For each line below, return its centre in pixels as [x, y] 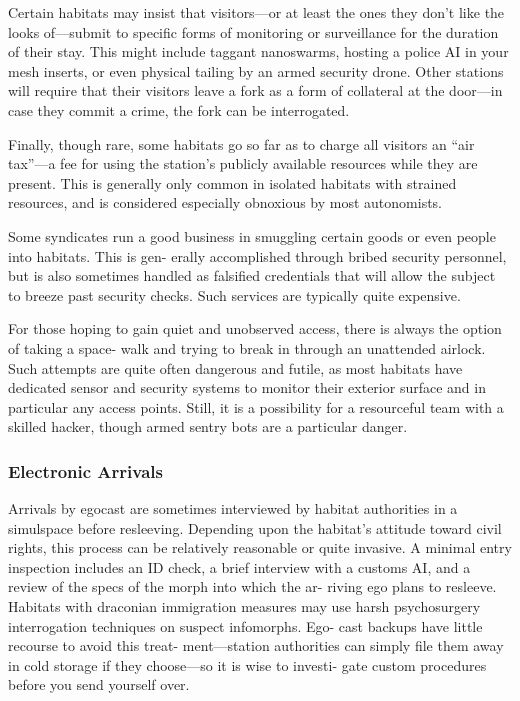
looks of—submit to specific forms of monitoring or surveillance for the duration [253, 31]
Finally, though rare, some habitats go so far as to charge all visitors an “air [241, 143]
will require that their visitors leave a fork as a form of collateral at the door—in [255, 90]
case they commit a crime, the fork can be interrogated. [179, 109]
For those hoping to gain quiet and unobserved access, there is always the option [255, 328]
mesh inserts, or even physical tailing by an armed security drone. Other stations [256, 70]
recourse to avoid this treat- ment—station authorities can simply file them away [256, 645]
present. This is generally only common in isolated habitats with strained [232, 182]
